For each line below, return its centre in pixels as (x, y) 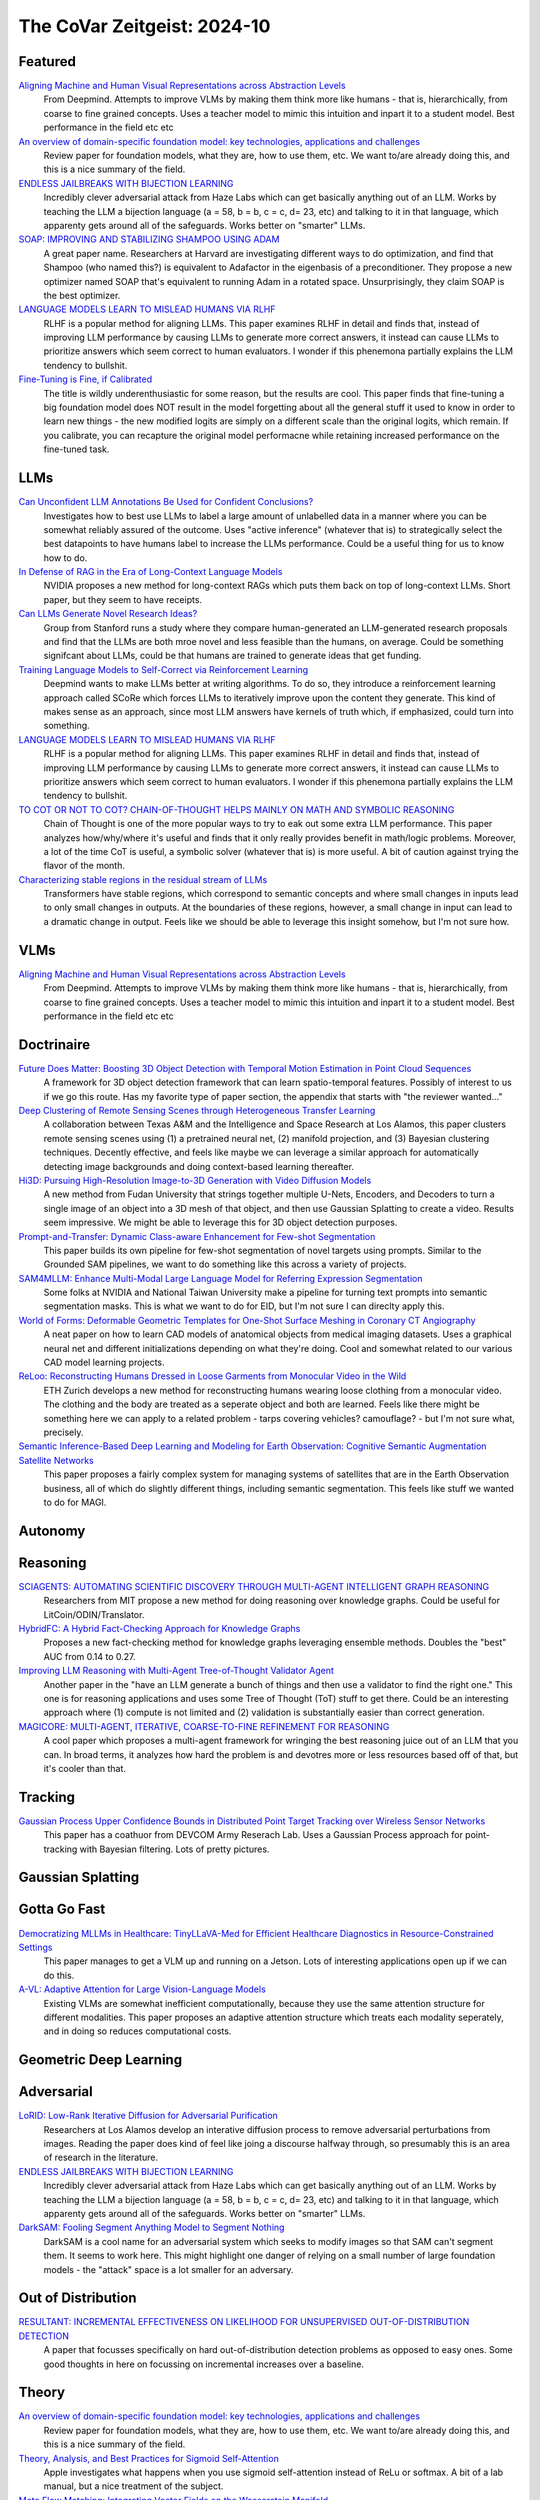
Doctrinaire (54, 1044)
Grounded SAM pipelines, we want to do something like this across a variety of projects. (225, 1264)
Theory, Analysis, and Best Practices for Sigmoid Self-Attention (148, 2458)
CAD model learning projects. (104, 1362)
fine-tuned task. (76, 449)
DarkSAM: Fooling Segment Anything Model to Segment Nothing (151, 2227)
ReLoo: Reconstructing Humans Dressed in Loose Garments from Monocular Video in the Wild (212, 1376)
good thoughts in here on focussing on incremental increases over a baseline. (204, 2364)
